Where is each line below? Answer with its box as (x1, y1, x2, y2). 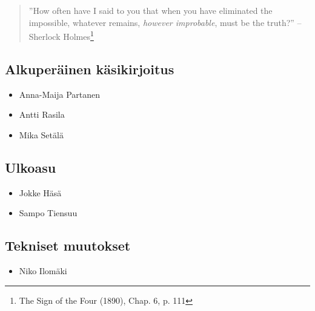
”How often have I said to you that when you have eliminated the (28, 4, 273, 16)
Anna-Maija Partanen (19, 88, 101, 100)
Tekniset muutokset (5, 236, 131, 255)
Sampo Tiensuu (19, 207, 78, 219)
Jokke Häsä (19, 186, 62, 199)
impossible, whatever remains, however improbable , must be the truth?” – (28, 16, 302, 28)
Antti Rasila (19, 108, 65, 121)
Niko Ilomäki (19, 265, 67, 277)
